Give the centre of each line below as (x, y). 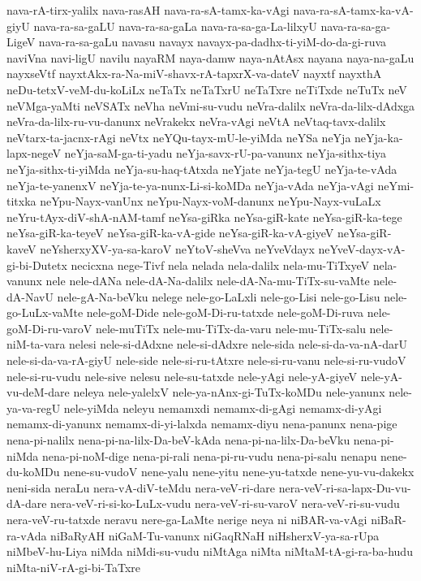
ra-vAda (27, 535)
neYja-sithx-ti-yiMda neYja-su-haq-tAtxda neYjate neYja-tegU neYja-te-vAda (202, 169)
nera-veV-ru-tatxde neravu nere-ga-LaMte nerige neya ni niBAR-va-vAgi (187, 519)
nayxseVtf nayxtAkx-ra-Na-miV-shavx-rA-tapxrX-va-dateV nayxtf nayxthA (194, 74)
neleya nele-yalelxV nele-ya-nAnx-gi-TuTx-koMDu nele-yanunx (229, 392)
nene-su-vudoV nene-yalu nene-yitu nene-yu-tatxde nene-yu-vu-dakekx (239, 472)
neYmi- (396, 185)
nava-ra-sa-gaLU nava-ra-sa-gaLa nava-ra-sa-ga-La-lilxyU (175, 26)
